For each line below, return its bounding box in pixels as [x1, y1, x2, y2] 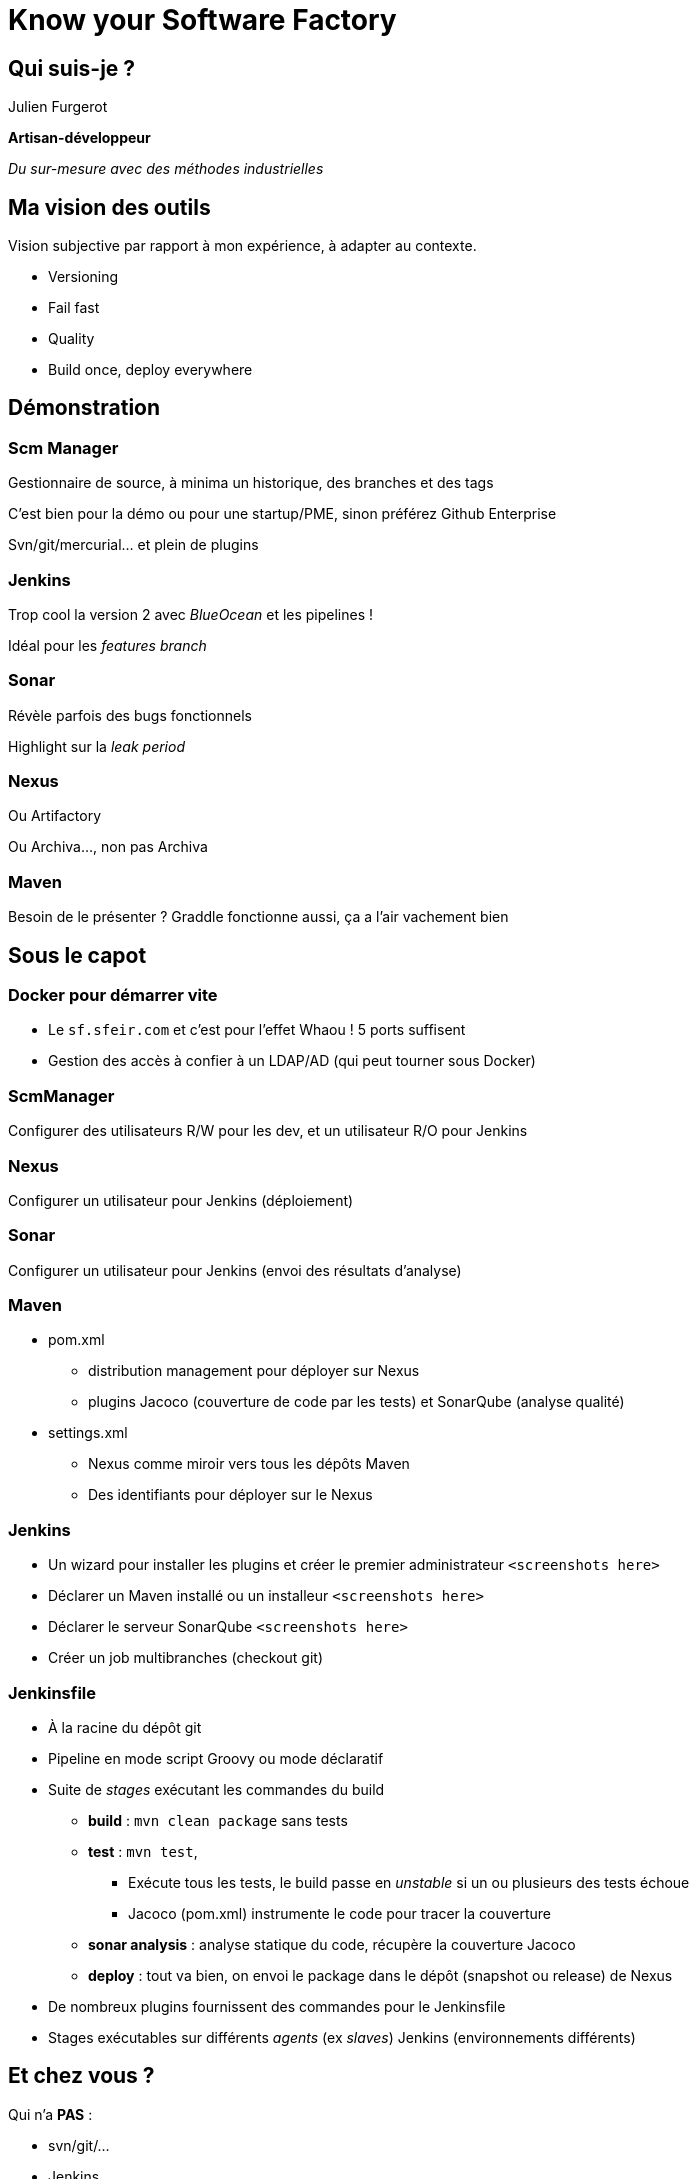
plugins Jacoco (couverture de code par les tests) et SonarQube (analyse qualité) [88, 1393, 625, 1411]
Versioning [48, 268, 119, 286]
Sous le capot [8, 942, 147, 968]
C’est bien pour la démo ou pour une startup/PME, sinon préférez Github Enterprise [8, 505, 557, 523]
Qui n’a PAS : [8, 2105, 93, 2123]
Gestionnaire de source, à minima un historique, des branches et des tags [8, 474, 494, 492]
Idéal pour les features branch [8, 636, 207, 654]
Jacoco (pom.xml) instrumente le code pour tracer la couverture [128, 1904, 551, 1922]
